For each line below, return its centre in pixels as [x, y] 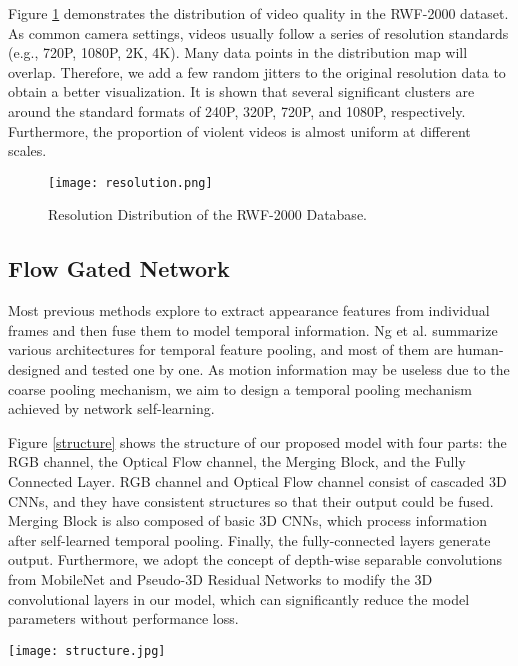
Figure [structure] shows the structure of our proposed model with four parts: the [257, 441]
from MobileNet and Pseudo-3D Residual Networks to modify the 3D [220, 578]
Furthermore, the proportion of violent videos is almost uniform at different [239, 130]
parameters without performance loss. [123, 618]
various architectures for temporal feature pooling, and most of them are [230, 349]
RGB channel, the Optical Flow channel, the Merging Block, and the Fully [237, 461]
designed [34, 368]
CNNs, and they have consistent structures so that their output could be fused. [251, 500]
